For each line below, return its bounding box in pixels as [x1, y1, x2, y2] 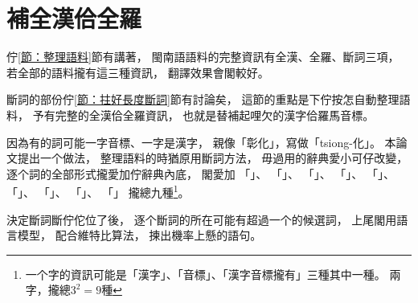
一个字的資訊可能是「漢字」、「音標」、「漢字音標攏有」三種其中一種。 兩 [25, 265, 401, 282]
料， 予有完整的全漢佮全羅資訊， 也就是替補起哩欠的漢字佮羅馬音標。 [6, 106, 375, 123]
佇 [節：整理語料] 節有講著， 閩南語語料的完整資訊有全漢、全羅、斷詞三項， [6, 48, 400, 65]
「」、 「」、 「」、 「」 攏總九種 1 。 [6, 182, 190, 200]
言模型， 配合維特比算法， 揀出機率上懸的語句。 [6, 227, 262, 244]
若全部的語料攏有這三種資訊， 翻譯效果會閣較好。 [6, 63, 269, 80]
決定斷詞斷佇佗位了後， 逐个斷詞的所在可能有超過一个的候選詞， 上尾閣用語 [6, 211, 408, 227]
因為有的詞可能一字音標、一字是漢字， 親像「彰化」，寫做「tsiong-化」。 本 [6, 133, 396, 150]
